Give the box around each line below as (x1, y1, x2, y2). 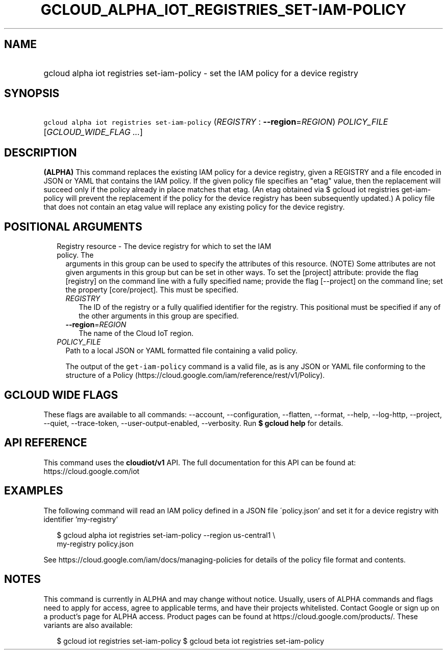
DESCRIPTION (4, 146, 77, 159)
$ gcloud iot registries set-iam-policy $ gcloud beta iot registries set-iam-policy (57, 636, 325, 645)
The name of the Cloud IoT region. (79, 329, 194, 338)
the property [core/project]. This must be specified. (65, 285, 239, 295)
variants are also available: (43, 620, 133, 629)
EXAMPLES (4, 484, 63, 498)
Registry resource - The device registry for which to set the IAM (57, 242, 271, 251)
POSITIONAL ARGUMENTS (4, 220, 142, 233)
